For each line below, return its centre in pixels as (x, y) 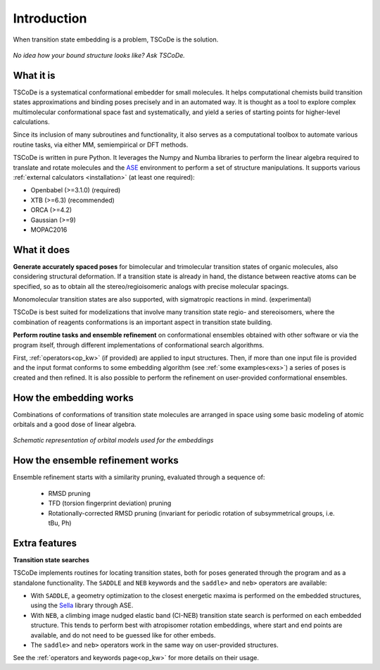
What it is (34, 75)
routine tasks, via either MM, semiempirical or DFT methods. (101, 144)
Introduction (50, 18)
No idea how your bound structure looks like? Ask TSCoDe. (99, 55)
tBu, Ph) (60, 523)
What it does (42, 250)
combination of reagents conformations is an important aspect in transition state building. (142, 322)
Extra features (45, 543)
